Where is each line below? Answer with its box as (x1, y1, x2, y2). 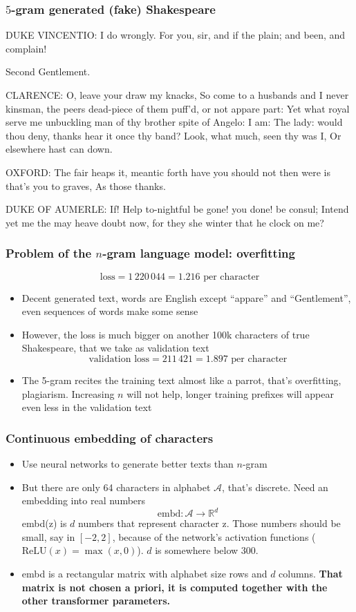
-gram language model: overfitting (102, 245, 295, 262)
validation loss (88, 354, 150, 364)
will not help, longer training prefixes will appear (127, 386, 334, 401)
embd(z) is (21, 516, 67, 530)
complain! (6, 41, 47, 55)
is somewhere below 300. (155, 543, 259, 557)
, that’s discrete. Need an (222, 479, 328, 494)
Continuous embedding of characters (6, 429, 214, 446)
